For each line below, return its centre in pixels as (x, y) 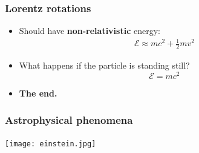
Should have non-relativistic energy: (90, 31)
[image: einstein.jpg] (51, 144)
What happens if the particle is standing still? (104, 65)
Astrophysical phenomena (69, 120)
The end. (38, 93)
